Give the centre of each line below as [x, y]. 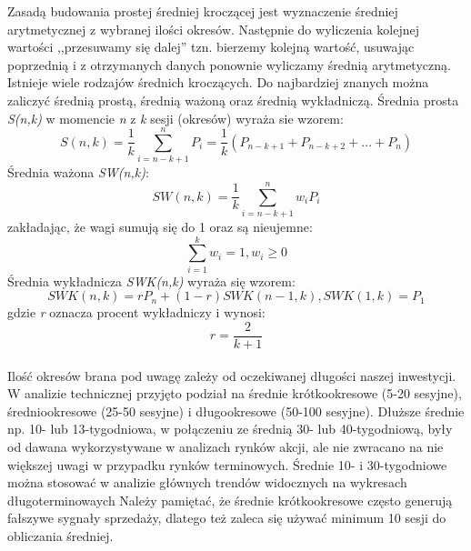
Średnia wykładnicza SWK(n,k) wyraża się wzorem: [151, 281]
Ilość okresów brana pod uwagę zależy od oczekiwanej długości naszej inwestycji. [232, 375]
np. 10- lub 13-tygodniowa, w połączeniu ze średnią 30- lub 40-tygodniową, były [230, 429]
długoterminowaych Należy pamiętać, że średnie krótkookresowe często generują [230, 500]
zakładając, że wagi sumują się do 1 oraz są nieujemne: [160, 226]
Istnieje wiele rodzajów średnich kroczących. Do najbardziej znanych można [218, 82]
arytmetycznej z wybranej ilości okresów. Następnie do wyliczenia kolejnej [213, 29]
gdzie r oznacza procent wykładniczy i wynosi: [136, 312]
